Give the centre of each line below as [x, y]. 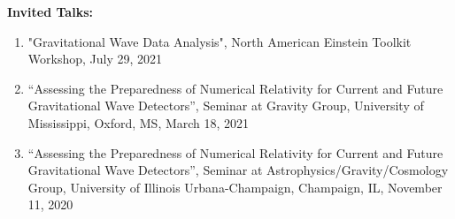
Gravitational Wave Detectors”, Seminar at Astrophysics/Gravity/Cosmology [238, 170]
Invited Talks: [50, 11]
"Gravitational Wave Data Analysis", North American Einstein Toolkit [220, 41]
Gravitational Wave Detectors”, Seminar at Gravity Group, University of [226, 106]
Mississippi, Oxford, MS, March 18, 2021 [139, 122]
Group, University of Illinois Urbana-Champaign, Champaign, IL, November [235, 187]
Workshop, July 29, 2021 [95, 59]
